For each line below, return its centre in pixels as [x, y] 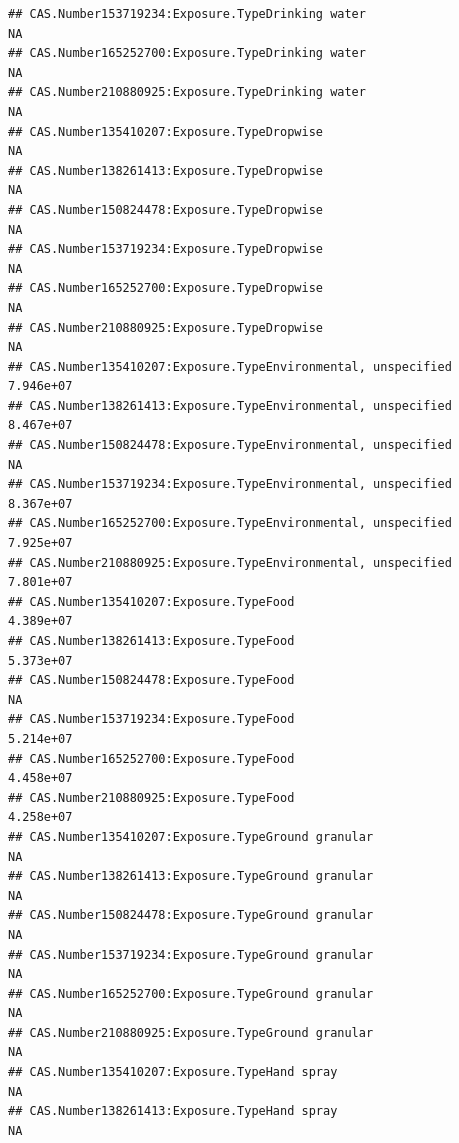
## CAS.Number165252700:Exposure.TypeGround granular [191, 993]
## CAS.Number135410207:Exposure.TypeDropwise [165, 131]
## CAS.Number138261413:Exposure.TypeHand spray [173, 1111]
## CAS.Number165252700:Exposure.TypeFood [151, 758]
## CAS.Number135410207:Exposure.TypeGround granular [191, 836]
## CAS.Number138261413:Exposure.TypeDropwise [165, 170]
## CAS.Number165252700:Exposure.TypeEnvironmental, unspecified [230, 523]
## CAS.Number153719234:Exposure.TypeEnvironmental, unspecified [230, 484]
